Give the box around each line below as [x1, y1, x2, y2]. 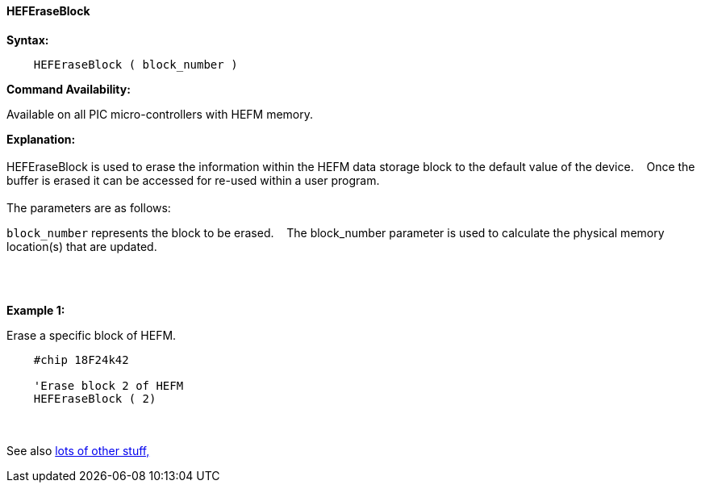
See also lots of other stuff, [6, 443, 150, 458]
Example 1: [6, 303, 65, 317]
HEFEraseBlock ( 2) [33, 391, 156, 405]
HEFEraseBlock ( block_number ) [33, 57, 238, 71]
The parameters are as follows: [6, 200, 171, 215]
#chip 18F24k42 [33, 353, 129, 366]
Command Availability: [6, 81, 131, 96]
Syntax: [6, 32, 49, 47]
